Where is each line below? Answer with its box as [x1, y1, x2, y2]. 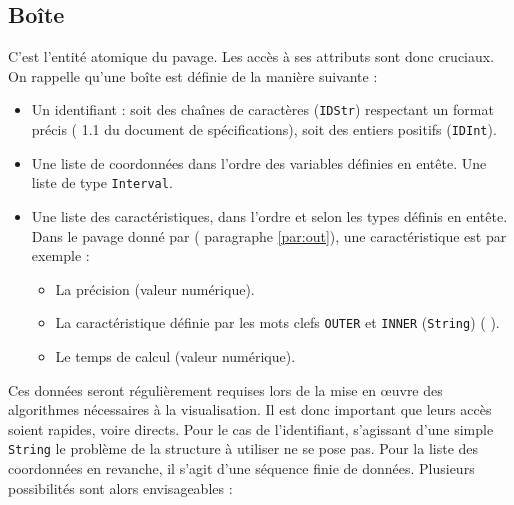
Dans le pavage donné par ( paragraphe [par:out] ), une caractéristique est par [31, 225, 507, 246]
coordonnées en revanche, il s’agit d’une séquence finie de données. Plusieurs [8, 458, 475, 479]
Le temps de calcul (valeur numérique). [55, 345, 296, 366]
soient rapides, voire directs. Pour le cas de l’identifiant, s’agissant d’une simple [8, 418, 494, 439]
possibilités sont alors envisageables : [8, 477, 233, 498]
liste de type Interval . [31, 172, 173, 193]
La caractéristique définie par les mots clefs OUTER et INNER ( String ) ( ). [55, 312, 500, 333]
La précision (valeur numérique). [55, 278, 255, 299]
